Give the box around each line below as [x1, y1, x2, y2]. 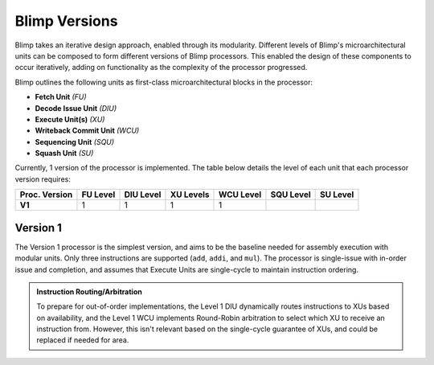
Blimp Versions [14, 12, 118, 30]
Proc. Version [19, 189, 73, 200]
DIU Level [124, 189, 162, 200]
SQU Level [270, 189, 311, 200]
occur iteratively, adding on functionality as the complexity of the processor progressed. [14, 63, 308, 72]
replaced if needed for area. [36, 335, 129, 345]
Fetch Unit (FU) [35, 92, 88, 102]
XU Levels [170, 189, 210, 200]
